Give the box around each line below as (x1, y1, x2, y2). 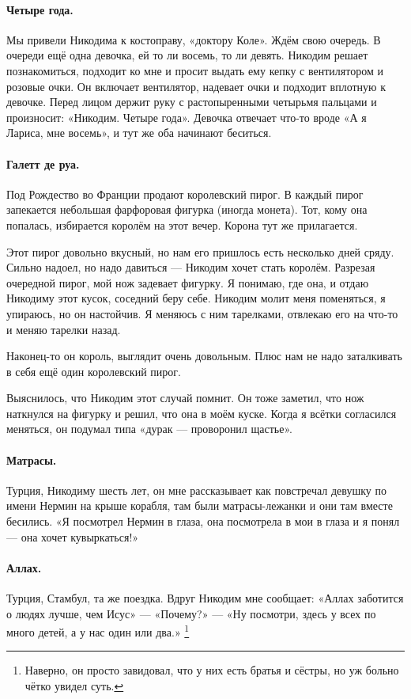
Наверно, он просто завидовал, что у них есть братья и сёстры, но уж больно (25, 662, 399, 678)
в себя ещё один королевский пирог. (6, 363, 181, 379)
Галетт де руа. (6, 155, 80, 172)
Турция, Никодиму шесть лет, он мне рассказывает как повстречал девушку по (6, 481, 386, 498)
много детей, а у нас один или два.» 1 (6, 621, 190, 640)
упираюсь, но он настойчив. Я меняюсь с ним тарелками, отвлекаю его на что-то (6, 305, 398, 321)
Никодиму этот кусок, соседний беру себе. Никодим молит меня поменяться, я (6, 290, 386, 306)
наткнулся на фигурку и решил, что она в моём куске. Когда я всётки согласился (6, 405, 397, 421)
